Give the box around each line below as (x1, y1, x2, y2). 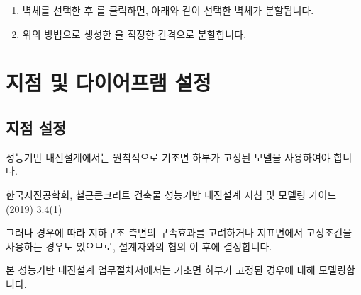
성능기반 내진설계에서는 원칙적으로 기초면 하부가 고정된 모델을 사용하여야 (6, 149, 331, 164)
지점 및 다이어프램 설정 (6, 68, 211, 97)
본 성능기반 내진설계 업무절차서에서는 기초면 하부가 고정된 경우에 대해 (6, 262, 316, 277)
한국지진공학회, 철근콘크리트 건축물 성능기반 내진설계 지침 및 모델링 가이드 (6, 187, 337, 202)
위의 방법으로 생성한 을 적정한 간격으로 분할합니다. (22, 26, 247, 41)
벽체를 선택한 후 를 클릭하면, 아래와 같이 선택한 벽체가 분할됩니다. (22, 3, 314, 17)
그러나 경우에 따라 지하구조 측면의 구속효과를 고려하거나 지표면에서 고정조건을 (6, 225, 352, 240)
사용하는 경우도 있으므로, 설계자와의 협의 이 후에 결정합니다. (6, 238, 272, 253)
